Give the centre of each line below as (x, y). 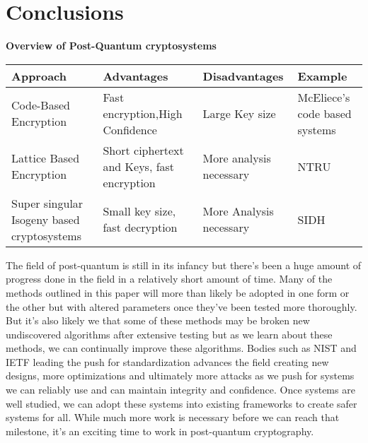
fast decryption (140, 228)
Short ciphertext (143, 150)
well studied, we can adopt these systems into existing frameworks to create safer (182, 403)
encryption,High (143, 113)
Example (322, 76)
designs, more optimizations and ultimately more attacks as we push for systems (180, 376)
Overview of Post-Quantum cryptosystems (111, 46)
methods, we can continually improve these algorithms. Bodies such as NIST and (181, 348)
